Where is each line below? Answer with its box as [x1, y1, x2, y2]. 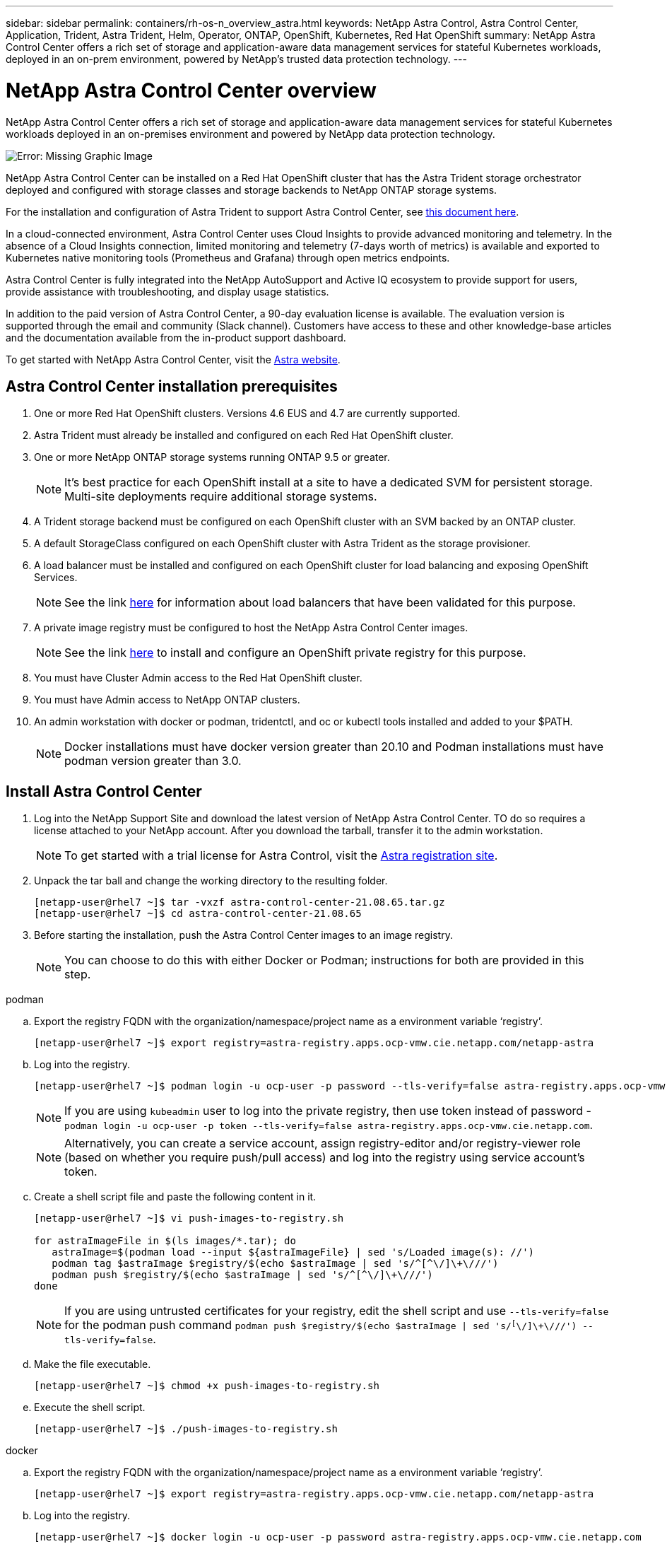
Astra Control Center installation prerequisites [6, 377, 338, 395]
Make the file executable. [34, 1358, 151, 1371]
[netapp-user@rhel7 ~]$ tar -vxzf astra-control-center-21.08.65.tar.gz [34, 896, 445, 908]
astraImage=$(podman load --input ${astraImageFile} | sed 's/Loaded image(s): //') [52, 1246, 535, 1258]
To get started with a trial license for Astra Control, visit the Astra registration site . [64, 848, 498, 863]
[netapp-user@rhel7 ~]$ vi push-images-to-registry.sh [34, 1212, 344, 1224]
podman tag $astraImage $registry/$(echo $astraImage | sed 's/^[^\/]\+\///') [52, 1258, 499, 1270]
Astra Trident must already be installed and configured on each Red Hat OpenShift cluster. [34, 429, 454, 442]
